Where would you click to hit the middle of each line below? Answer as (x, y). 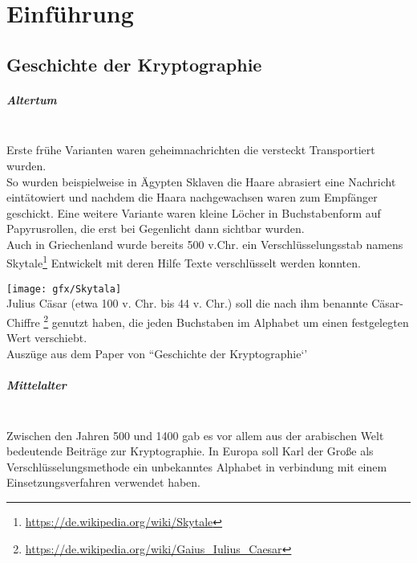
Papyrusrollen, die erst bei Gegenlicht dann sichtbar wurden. (156, 228)
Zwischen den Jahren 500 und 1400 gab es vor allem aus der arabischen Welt (195, 435)
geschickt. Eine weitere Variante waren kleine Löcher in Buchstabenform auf (194, 212)
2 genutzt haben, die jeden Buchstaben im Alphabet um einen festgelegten (226, 320)
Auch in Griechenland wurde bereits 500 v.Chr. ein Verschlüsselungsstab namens (205, 244)
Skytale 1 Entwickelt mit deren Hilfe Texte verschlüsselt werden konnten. (184, 262)
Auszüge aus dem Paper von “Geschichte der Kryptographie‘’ (157, 353)
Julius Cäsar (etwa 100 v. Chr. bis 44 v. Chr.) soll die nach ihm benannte (187, 303)
